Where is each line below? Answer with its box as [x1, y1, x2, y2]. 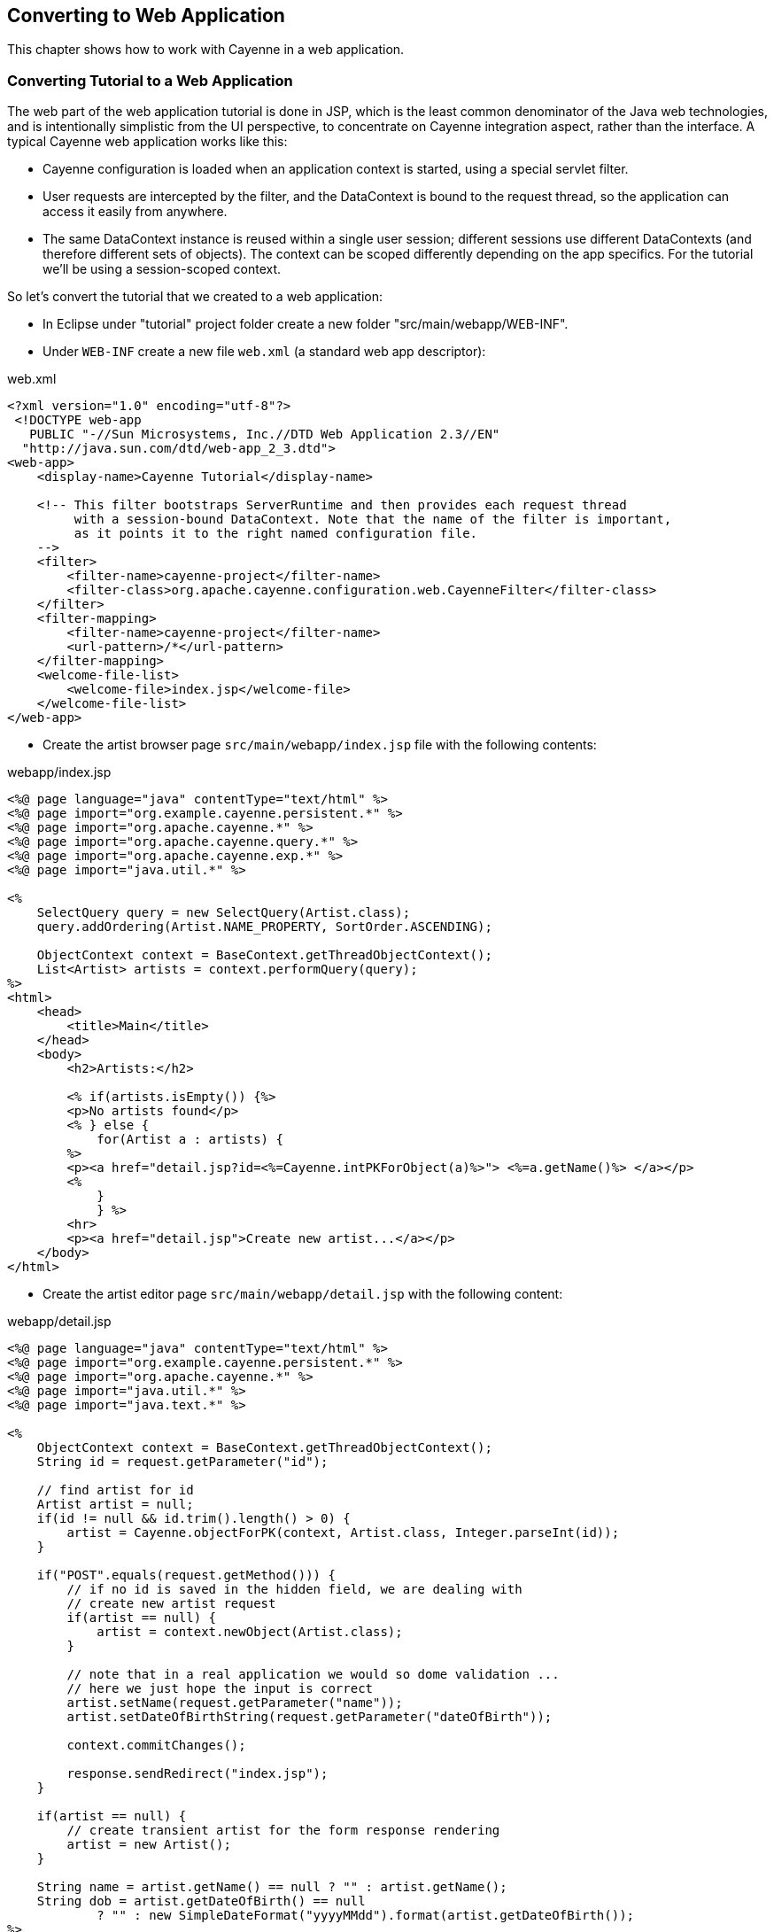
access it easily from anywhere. [43, 204, 228, 220]
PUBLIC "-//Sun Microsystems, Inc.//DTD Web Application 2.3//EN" [29, 427, 500, 442]
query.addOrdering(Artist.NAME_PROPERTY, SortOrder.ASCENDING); [36, 919, 492, 935]
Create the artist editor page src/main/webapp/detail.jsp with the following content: [43, 1286, 563, 1302]
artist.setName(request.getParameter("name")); [66, 1695, 403, 1711]
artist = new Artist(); [66, 1837, 231, 1852]
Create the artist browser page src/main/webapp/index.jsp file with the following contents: [43, 737, 597, 753]
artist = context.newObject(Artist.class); [97, 1625, 403, 1640]
